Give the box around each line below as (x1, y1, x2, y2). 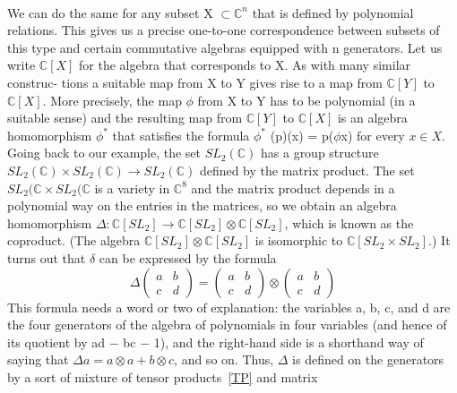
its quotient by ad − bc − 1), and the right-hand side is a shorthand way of (7, 332, 424, 351)
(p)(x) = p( (270, 125, 334, 144)
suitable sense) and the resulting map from (7, 108, 243, 127)
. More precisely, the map (42, 90, 182, 109)
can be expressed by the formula (99, 248, 277, 267)
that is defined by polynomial (252, 3, 414, 21)
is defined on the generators (292, 350, 444, 369)
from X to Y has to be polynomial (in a (197, 90, 416, 109)
